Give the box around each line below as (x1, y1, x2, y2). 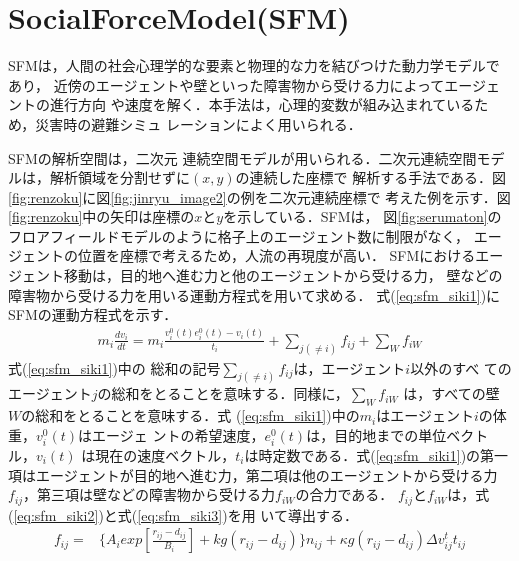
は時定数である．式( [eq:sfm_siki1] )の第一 (244, 445, 509, 466)
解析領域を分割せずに (49, 167, 190, 188)
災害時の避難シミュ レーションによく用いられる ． (35, 113, 362, 134)
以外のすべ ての (410, 357, 512, 378)
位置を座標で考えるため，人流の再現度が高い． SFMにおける (77, 245, 476, 266)
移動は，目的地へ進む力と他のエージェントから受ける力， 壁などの (63, 265, 503, 286)
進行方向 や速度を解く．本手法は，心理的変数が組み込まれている (49, 94, 475, 115)
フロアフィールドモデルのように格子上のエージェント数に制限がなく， (8, 225, 470, 246)
